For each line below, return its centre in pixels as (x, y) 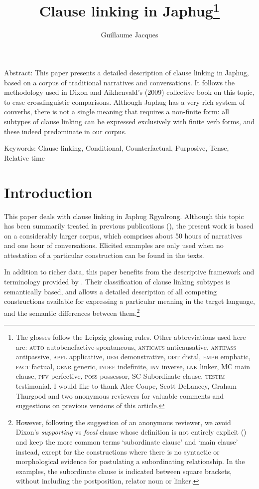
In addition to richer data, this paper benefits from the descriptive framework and (129, 272)
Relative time (24, 157)
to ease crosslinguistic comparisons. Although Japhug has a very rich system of (125, 102)
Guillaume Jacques (129, 35)
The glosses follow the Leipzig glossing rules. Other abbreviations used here (131, 337)
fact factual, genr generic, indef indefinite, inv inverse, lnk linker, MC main (133, 366)
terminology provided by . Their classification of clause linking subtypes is (117, 282)
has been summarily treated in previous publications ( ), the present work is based (129, 226)
